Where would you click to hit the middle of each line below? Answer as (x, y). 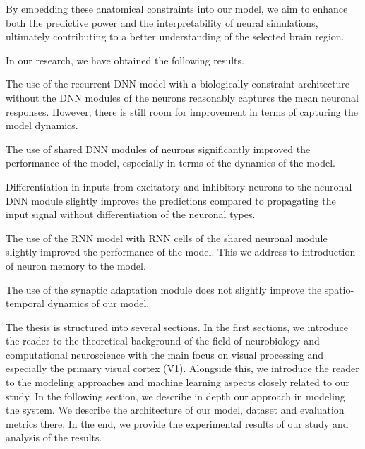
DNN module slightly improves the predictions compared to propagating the (171, 200)
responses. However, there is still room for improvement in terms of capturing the (182, 111)
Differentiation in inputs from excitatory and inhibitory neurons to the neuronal (179, 186)
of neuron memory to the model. (76, 265)
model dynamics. (42, 125)
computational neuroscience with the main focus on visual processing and (165, 354)
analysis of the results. (54, 437)
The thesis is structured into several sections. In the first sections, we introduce (177, 327)
